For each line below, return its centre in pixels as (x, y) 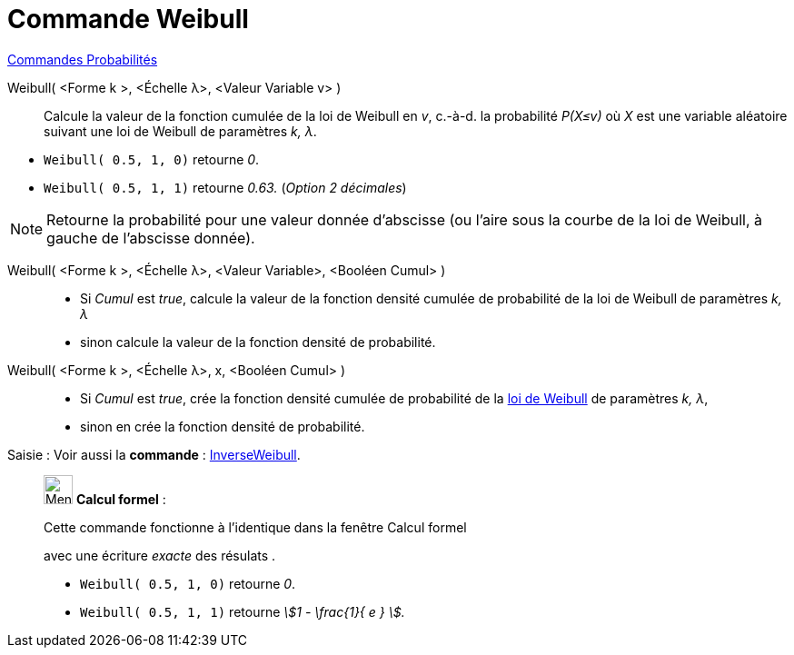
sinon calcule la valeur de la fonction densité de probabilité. (258, 342)
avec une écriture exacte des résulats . (160, 555)
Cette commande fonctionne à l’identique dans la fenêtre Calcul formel (255, 527)
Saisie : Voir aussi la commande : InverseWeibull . (154, 454)
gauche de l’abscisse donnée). (151, 238)
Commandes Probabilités (83, 59)
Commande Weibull (128, 19)
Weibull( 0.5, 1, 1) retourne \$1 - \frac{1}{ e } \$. (243, 611)
